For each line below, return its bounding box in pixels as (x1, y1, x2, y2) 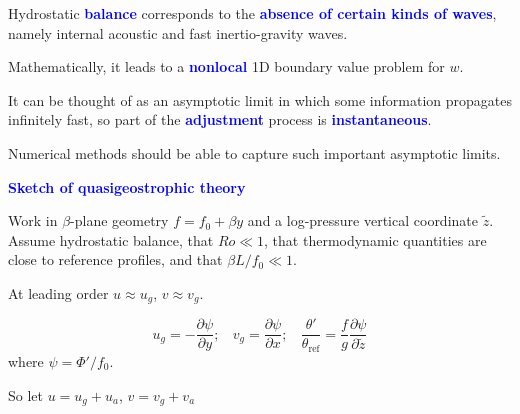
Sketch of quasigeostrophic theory (8, 176, 246, 197)
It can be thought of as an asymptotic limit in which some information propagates (8, 89, 512, 110)
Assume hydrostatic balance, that (8, 229, 214, 250)
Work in (8, 210, 58, 231)
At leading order (8, 282, 109, 303)
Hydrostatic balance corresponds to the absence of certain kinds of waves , (8, 3, 497, 23)
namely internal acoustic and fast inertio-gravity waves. (8, 22, 348, 43)
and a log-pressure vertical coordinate (247, 210, 478, 231)
